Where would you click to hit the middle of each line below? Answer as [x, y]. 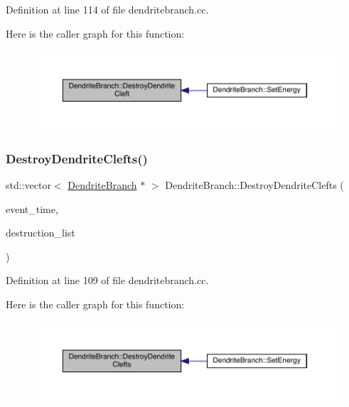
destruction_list [41, 233]
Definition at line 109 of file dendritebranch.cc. [107, 280]
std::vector [28, 184]
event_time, [32, 208]
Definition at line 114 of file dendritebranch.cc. [107, 9]
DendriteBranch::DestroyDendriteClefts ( [254, 184]
